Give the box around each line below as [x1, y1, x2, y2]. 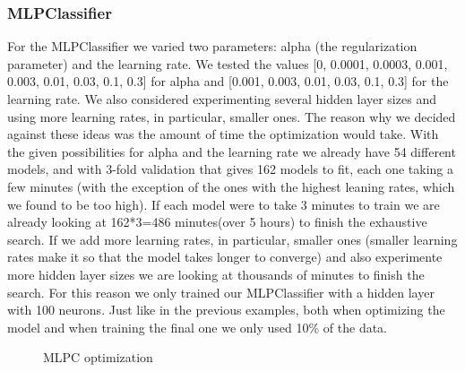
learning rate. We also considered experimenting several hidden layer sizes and [7, 90, 436, 108]
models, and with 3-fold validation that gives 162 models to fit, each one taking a [7, 160, 454, 178]
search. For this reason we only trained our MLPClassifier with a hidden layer [7, 282, 435, 301]
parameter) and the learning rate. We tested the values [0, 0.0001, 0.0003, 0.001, [7, 54, 448, 73]
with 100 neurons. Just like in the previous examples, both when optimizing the [7, 300, 445, 319]
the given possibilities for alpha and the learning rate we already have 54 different [7, 142, 456, 160]
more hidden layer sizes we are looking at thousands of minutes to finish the [7, 264, 425, 283]
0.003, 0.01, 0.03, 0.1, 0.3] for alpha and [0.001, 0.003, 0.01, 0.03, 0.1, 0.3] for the [7, 72, 449, 91]
